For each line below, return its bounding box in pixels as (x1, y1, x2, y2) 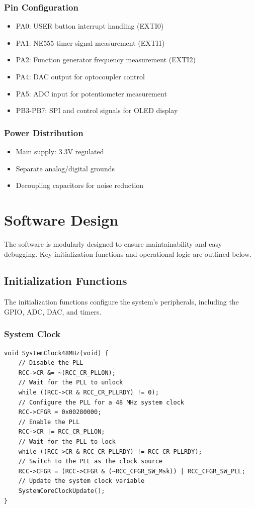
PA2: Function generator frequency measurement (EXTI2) (16, 54, 196, 65)
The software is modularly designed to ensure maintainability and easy (4, 238, 222, 249)
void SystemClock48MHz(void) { (4, 349, 109, 357)
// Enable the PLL (18, 418, 80, 426)
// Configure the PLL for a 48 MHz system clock (18, 398, 184, 406)
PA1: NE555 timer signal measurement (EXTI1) (16, 37, 165, 48)
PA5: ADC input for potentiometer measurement (16, 88, 167, 98)
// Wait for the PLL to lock (18, 438, 116, 446)
